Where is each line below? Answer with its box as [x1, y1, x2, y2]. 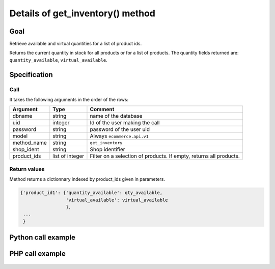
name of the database [90, 113, 143, 120]
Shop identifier [90, 146, 125, 153]
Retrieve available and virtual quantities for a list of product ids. [9, 41, 142, 47]
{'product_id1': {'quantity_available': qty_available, [20, 190, 163, 196]
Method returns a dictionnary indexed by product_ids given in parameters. [9, 176, 166, 182]
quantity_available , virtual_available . [9, 57, 108, 63]
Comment [90, 106, 115, 113]
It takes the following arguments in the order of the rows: [9, 97, 129, 102]
